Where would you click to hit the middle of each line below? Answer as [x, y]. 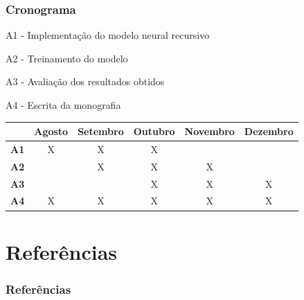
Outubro [154, 131]
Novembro [209, 131]
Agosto [51, 131]
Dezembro [269, 131]
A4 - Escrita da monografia [63, 105]
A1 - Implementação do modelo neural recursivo [108, 35]
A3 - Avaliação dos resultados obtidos [85, 81]
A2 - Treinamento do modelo [67, 58]
